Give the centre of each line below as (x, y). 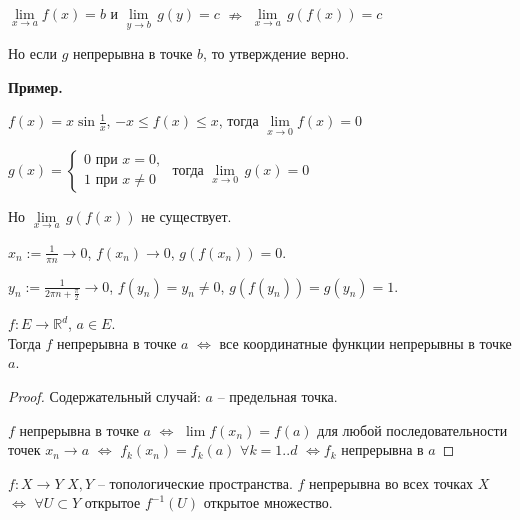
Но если (33, 53)
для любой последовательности (412, 429)
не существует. (186, 215)
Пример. (35, 86)
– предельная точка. (277, 396)
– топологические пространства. (195, 482)
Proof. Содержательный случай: (104, 396)
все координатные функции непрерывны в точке (365, 342)
